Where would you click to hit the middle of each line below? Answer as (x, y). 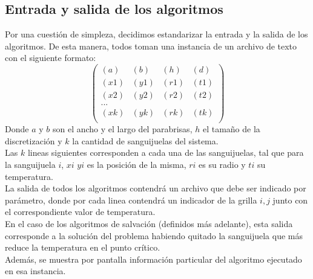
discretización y (34, 140)
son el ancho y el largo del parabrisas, (122, 129)
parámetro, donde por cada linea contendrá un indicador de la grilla (131, 200)
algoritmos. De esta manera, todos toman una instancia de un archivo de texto (151, 46)
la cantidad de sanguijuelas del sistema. (145, 140)
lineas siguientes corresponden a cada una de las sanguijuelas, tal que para (166, 152)
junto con (290, 200)
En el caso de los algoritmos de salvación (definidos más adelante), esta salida (149, 223)
